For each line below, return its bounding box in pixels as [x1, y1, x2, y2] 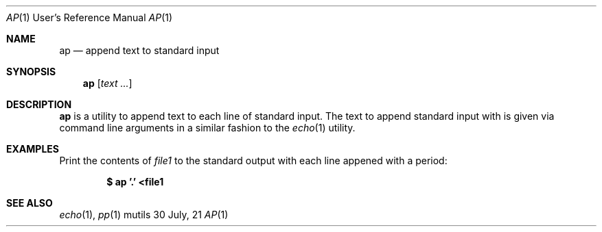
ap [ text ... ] [82, 77, 132, 89]
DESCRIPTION [6, 99, 72, 110]
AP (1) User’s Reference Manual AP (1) [6, 12, 173, 23]
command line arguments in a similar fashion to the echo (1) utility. [59, 122, 356, 133]
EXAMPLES [6, 143, 59, 155]
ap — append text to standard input [59, 44, 220, 56]
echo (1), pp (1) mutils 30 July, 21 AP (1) [59, 209, 229, 220]
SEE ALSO [6, 197, 53, 209]
